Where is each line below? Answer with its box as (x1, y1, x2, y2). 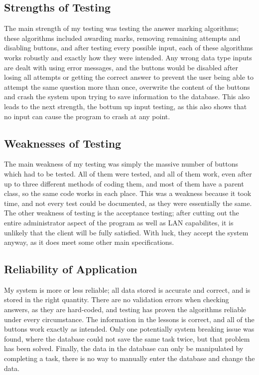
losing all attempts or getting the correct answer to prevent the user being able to (4, 72, 254, 82)
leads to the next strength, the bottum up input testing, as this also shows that (4, 101, 247, 111)
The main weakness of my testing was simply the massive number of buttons (4, 159, 238, 169)
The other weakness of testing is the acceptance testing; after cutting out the (4, 207, 239, 218)
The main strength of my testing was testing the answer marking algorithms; (4, 23, 239, 33)
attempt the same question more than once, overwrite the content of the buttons (4, 81, 250, 92)
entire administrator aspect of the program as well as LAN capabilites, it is (4, 217, 234, 227)
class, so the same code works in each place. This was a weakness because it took (4, 188, 252, 198)
